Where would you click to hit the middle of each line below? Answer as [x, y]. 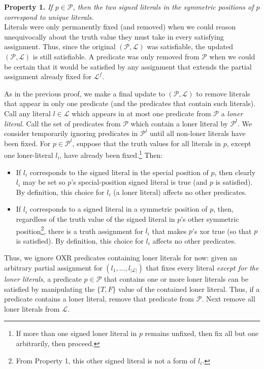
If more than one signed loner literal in [76, 333]
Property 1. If [28, 7]
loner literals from [32, 308]
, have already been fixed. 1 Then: [111, 154]
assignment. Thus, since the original [60, 46]
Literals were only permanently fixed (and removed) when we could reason [120, 27]
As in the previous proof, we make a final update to [85, 93]
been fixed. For [27, 143]
